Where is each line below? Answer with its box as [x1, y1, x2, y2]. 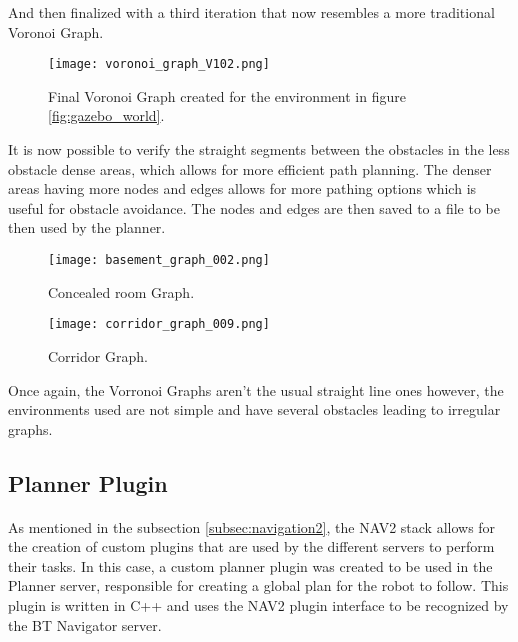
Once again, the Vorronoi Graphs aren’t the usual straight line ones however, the [8, 379, 504, 400]
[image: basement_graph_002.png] [48, 253, 270, 267]
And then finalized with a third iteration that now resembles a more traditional [8, 2, 495, 22]
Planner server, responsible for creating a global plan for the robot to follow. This [8, 575, 509, 596]
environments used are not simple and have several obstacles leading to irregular [8, 399, 501, 420]
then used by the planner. [8, 217, 166, 238]
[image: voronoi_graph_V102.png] [48, 57, 270, 72]
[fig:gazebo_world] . [48, 105, 165, 126]
